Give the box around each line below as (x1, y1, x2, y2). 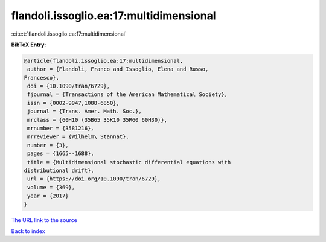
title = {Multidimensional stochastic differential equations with (27, 159, 231, 165)
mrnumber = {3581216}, (27, 125, 95, 132)
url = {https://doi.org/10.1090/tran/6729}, (27, 176, 161, 182)
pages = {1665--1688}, (27, 150, 95, 157)
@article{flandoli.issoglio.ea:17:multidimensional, (24, 57, 184, 64)
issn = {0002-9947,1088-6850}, (27, 100, 120, 106)
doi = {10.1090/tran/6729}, (27, 83, 110, 90)
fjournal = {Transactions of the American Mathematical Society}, (27, 91, 228, 98)
